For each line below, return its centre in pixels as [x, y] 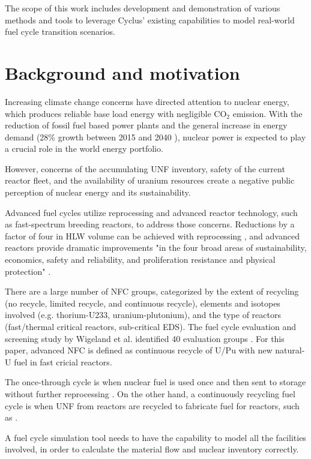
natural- [290, 350]
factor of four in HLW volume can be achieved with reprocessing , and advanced [152, 235]
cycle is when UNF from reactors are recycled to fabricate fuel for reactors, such [152, 405]
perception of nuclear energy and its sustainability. [98, 192]
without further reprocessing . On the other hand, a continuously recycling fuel [150, 393]
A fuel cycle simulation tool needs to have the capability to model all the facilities [155, 437]
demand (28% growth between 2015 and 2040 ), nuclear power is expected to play [155, 136]
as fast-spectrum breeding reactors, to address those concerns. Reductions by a [150, 224]
